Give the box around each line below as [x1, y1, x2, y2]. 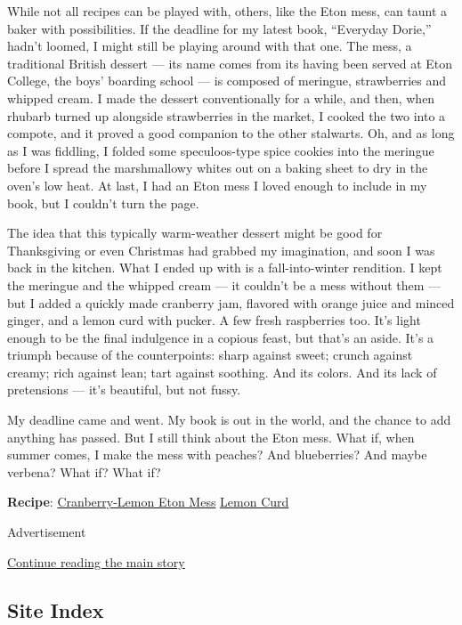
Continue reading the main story [7, 552, 185, 571]
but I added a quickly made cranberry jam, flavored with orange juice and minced [7, 293, 455, 312]
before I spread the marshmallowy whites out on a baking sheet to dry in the [7, 158, 428, 177]
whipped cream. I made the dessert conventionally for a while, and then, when [7, 88, 435, 107]
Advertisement [7, 523, 86, 541]
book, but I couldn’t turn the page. [7, 193, 199, 212]
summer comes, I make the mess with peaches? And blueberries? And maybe [7, 445, 427, 464]
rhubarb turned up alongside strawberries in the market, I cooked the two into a [7, 106, 446, 125]
